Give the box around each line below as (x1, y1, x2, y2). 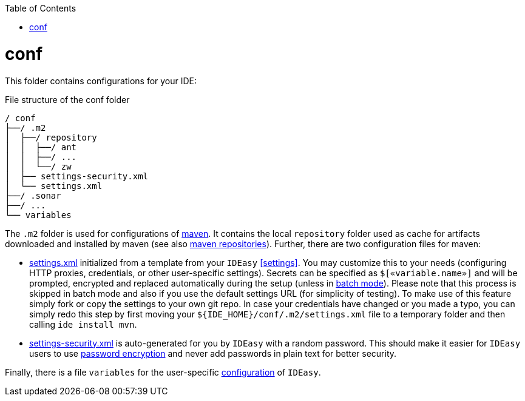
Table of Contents (5, 3, 76, 13)
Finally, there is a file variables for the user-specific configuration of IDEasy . (5, 366, 321, 377)
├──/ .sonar (5, 190, 61, 200)
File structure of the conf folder (5, 94, 130, 105)
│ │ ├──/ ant (5, 142, 77, 152)
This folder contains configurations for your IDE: (5, 75, 197, 86)
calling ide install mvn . (29, 319, 137, 330)
